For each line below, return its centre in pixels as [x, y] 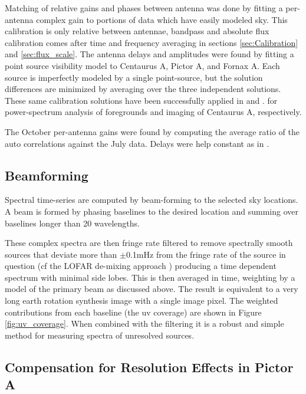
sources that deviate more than [61, 254]
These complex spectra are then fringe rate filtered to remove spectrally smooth [149, 243]
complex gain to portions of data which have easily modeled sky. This [162, 19]
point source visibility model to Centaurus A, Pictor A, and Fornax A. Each [142, 65]
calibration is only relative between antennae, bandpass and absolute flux [137, 31]
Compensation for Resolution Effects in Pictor [149, 367]
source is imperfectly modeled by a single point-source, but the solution [134, 77]
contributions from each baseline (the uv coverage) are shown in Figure [133, 312]
